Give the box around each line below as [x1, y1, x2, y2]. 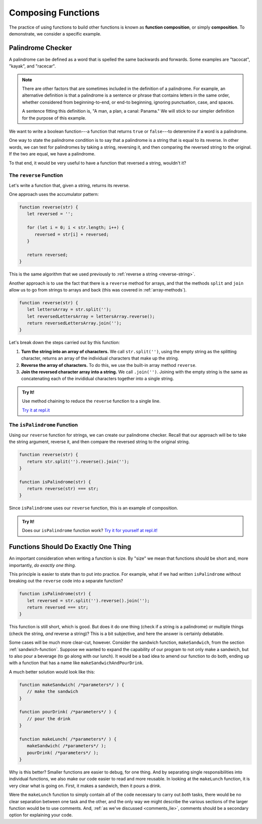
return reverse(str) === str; [27, 486, 99, 492]
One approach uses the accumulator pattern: [9, 191, 99, 197]
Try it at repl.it [22, 407, 50, 413]
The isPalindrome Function [9, 422, 78, 429]
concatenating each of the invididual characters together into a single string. [21, 376, 174, 381]
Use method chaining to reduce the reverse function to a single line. [22, 398, 161, 404]
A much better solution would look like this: [9, 669, 96, 675]
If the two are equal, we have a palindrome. [9, 151, 96, 157]
